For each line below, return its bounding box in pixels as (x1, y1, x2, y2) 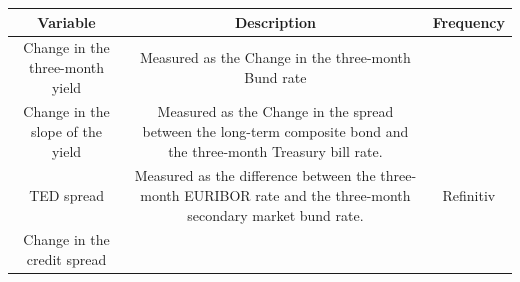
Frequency (432, 11, 505, 32)
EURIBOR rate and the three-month (184, 185, 411, 205)
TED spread (29, 185, 104, 205)
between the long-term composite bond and (142, 120, 409, 141)
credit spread (26, 249, 107, 270)
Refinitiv (442, 185, 496, 205)
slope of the (31, 120, 102, 141)
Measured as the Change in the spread (157, 101, 394, 122)
